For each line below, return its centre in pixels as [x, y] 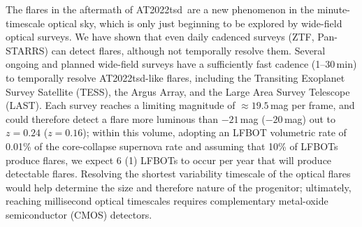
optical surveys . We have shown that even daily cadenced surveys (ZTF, [160, 37]
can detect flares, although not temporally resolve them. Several [188, 50]
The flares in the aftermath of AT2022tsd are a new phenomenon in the [160, 9]
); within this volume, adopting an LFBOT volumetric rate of [215, 132]
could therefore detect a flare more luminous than [112, 118]
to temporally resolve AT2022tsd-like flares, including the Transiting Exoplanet [175, 77]
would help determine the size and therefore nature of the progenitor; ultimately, [179, 187]
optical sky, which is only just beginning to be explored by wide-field [195, 23]
